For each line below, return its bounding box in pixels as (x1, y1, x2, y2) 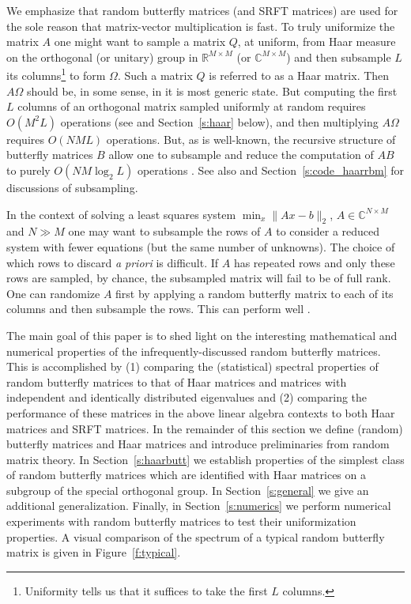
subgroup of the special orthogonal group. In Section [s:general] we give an (6, 481, 369, 498)
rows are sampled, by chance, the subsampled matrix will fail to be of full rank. (6, 270, 391, 286)
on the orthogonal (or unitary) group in (6, 48, 198, 65)
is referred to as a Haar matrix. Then (209, 67, 390, 84)
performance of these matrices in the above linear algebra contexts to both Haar (6, 404, 395, 421)
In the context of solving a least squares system (6, 206, 236, 222)
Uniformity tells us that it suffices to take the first (25, 582, 268, 598)
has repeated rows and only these (233, 254, 395, 270)
